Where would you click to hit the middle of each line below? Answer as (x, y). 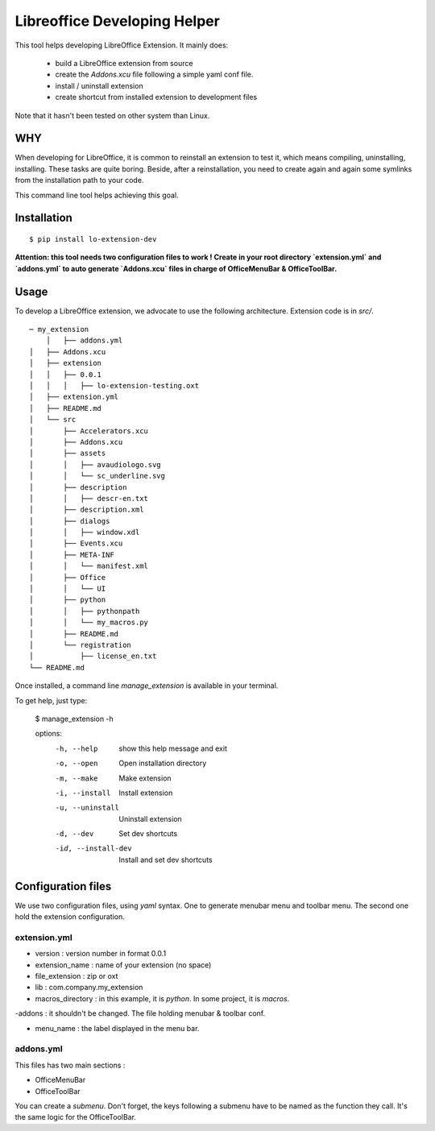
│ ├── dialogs (70, 521)
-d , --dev (75, 834)
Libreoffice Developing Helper (118, 21)
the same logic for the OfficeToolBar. (76, 1117)
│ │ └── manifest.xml (89, 566)
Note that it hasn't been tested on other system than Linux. (112, 115)
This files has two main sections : (70, 1065)
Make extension (145, 778)
